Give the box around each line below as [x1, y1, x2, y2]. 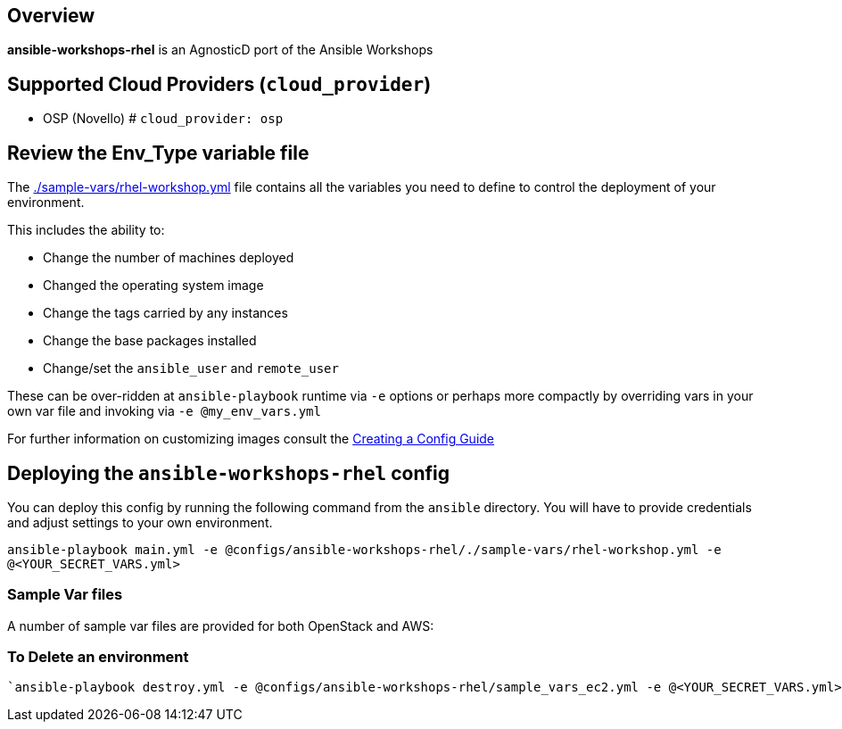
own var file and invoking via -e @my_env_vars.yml [7, 403, 321, 419]
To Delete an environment [7, 648, 189, 667]
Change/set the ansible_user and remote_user [43, 360, 339, 377]
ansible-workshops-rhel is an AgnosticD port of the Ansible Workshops [7, 42, 433, 58]
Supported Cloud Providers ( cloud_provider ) [7, 72, 432, 95]
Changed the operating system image [43, 278, 264, 294]
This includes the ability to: [7, 222, 165, 238]
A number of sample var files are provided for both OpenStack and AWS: [7, 617, 434, 634]
